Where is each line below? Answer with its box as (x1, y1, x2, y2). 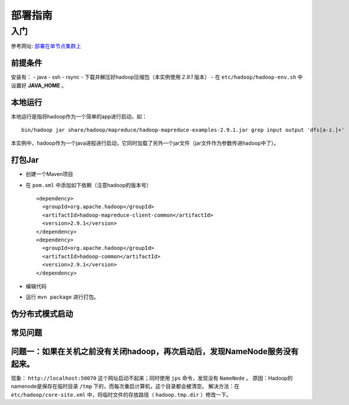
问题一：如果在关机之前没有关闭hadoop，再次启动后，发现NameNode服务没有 (11, 347, 299, 357)
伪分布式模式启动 (11, 309, 73, 319)
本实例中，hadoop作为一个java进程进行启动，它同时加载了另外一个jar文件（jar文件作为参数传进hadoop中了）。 (11, 139, 279, 147)
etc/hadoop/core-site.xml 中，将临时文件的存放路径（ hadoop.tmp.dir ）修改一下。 (11, 391, 232, 398)
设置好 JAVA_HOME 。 (11, 81, 67, 89)
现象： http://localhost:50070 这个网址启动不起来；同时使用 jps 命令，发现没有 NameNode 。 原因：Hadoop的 (11, 374, 293, 381)
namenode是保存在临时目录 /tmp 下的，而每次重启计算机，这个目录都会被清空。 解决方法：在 (11, 383, 240, 390)
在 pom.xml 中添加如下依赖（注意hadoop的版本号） (25, 181, 152, 188)
